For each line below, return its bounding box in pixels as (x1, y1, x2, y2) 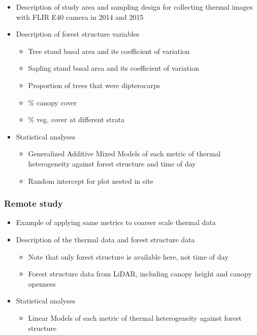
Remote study (4, 197, 63, 210)
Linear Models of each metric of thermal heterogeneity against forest (28, 312, 242, 323)
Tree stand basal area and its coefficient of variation (28, 45, 190, 56)
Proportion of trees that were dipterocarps (28, 79, 160, 90)
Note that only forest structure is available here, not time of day (28, 251, 229, 262)
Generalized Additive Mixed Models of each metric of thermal (28, 148, 221, 159)
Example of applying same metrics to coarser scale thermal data (16, 217, 216, 228)
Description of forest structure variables (16, 29, 140, 39)
